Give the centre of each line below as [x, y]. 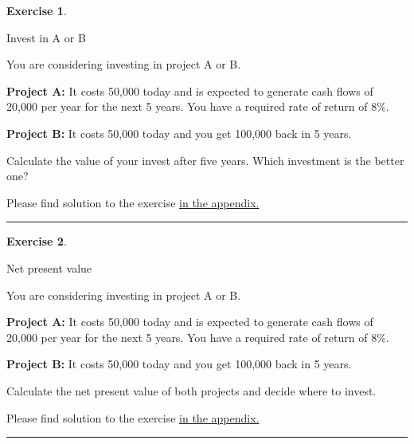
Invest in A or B [46, 37]
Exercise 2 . [37, 241]
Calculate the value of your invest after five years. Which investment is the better [205, 160]
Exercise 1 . [37, 10]
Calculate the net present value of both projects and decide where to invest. [191, 390]
